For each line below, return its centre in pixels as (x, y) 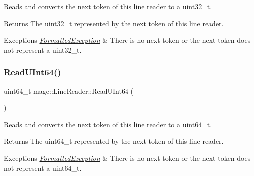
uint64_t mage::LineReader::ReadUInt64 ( (69, 90)
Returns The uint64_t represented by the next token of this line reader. (114, 141)
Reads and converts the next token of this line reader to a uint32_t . (108, 6)
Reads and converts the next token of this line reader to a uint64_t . (108, 124)
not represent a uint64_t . (43, 167)
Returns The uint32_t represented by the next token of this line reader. (114, 23)
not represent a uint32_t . (43, 50)
